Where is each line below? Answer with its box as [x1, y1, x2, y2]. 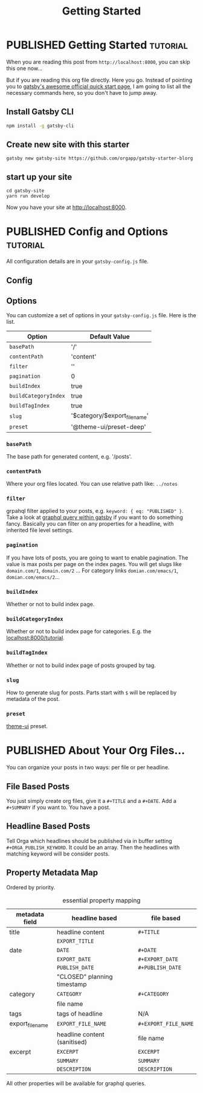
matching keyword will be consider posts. [6, 850, 110, 857]
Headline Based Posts [6, 821, 91, 831]
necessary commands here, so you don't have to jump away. [6, 89, 158, 96]
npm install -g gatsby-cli [6, 123, 74, 129]
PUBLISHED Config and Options [6, 225, 168, 239]
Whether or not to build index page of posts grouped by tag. [6, 662, 156, 669]
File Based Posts [6, 781, 70, 792]
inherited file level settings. [6, 527, 74, 534]
